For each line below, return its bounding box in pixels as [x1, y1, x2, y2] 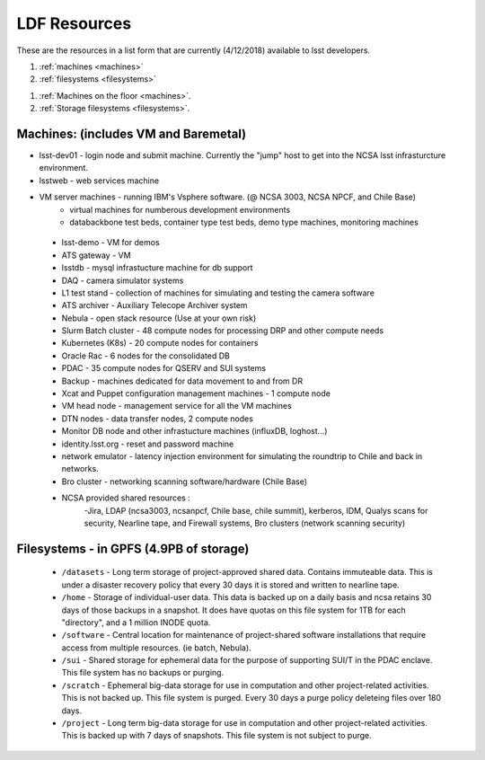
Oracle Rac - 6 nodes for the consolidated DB [61, 350, 231, 361]
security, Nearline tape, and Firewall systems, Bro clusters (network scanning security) [84, 517, 406, 528]
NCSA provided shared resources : [61, 492, 190, 503]
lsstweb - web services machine [39, 175, 160, 186]
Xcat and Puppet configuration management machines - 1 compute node [61, 388, 331, 399]
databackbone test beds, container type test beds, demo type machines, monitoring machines [69, 217, 419, 227]
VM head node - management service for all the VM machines [61, 401, 292, 411]
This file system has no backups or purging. [61, 667, 225, 678]
